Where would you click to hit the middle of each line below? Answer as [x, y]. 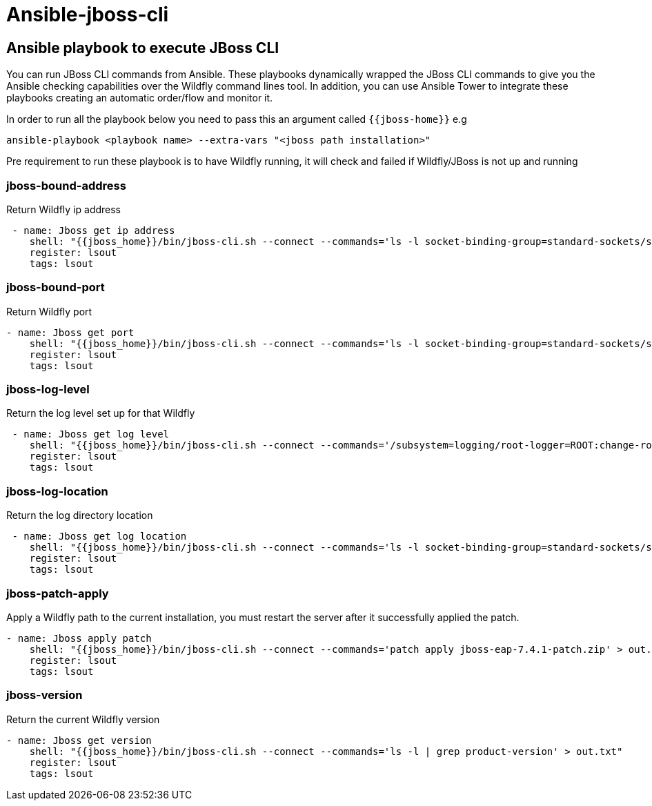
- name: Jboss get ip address [93, 230]
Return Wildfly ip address [64, 209]
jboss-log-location [57, 491]
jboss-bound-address [66, 185]
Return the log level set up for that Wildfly [101, 413]
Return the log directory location [80, 515]
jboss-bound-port [56, 287]
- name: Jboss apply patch [79, 638]
